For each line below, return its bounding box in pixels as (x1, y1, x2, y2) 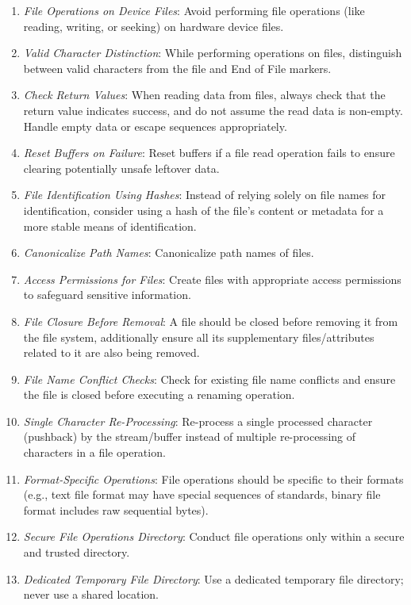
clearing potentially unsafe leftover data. (23, 159, 220, 176)
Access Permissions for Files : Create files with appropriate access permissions (23, 270, 401, 287)
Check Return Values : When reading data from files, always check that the (23, 86, 386, 103)
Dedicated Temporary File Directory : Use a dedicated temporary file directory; (23, 570, 404, 587)
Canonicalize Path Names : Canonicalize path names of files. (23, 244, 314, 261)
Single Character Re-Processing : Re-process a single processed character (23, 412, 373, 429)
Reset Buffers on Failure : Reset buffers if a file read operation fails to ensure (23, 144, 395, 161)
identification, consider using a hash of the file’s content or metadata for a (23, 201, 384, 218)
